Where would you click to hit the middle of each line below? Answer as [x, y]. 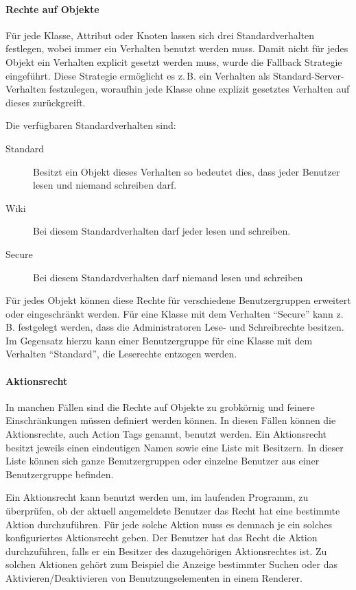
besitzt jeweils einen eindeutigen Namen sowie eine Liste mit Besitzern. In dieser [175, 447]
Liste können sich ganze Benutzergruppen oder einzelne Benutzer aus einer [163, 461]
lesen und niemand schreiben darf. [105, 185]
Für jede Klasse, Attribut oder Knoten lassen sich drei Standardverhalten [160, 35]
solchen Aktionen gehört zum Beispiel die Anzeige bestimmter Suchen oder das [171, 564]
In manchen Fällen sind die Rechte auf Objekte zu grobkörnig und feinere [160, 406]
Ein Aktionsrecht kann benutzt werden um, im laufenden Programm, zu [157, 497]
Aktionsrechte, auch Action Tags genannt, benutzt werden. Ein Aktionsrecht [166, 434]
